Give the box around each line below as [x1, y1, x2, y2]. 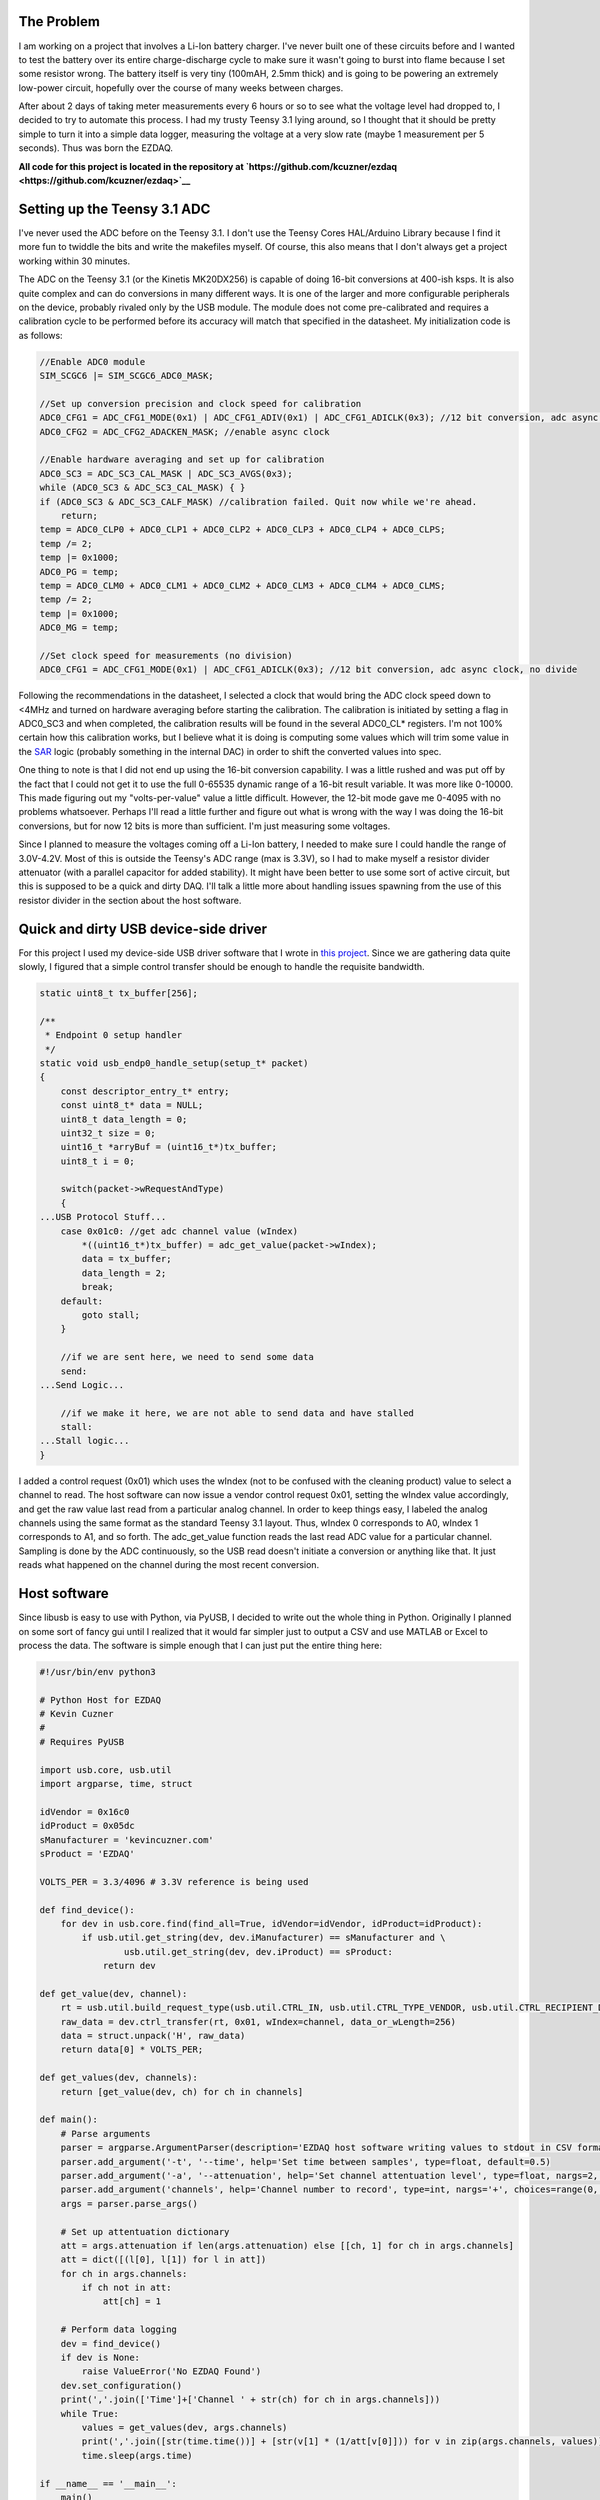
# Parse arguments [60, 2128, 151, 2139]
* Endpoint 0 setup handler [45, 1030, 183, 1041]
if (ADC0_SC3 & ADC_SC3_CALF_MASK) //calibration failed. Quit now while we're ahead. [39, 496, 478, 507]
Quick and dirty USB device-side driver [18, 920, 268, 937]
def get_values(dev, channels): [39, 2072, 199, 2084]
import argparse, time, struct [39, 1778, 194, 1789]
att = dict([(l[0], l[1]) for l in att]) [60, 2254, 267, 2265]
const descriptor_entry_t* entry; [60, 1085, 230, 1097]
